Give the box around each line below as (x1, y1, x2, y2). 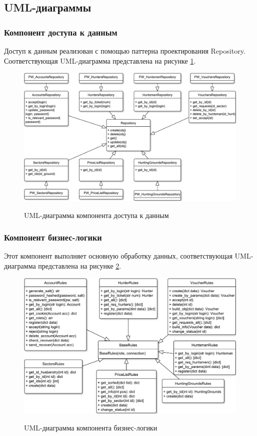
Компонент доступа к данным (4, 26, 117, 38)
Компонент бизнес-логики (4, 231, 102, 244)
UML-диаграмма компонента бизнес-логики (24, 422, 157, 432)
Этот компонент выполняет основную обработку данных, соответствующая (4, 251, 232, 261)
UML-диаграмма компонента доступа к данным (24, 209, 169, 220)
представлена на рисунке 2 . (38, 261, 121, 271)
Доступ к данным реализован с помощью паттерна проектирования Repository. (4, 46, 245, 56)
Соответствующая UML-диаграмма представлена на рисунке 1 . (4, 55, 196, 66)
